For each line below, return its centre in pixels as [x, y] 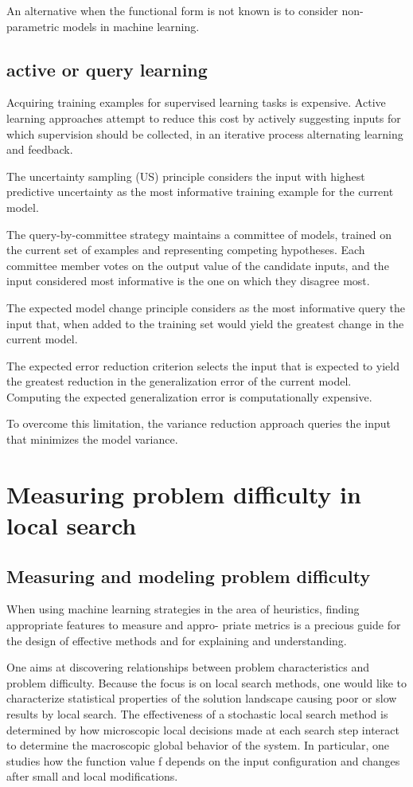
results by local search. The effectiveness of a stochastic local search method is [197, 714]
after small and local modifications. [92, 776]
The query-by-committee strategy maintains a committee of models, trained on [199, 234]
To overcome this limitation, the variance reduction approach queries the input [199, 423]
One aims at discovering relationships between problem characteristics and [188, 667]
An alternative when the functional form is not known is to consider [172, 10]
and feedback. [40, 149]
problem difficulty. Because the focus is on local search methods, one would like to [207, 682]
